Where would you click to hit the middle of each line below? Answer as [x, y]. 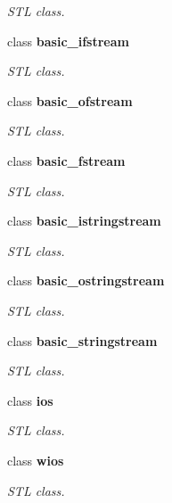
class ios [30, 400]
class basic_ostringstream [86, 280]
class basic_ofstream [70, 100]
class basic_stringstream [82, 340]
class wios [36, 460]
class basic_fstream [66, 160]
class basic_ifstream [68, 41]
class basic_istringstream [84, 221]
